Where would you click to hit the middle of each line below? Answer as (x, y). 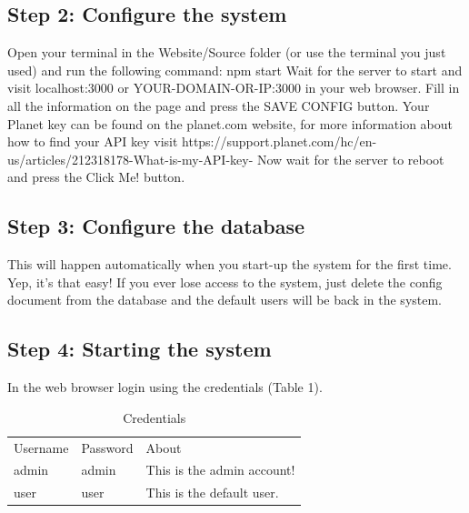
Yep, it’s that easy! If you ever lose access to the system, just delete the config (225, 282)
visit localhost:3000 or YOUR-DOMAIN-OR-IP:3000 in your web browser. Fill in (234, 88)
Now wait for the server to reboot (350, 159)
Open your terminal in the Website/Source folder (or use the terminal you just (227, 52)
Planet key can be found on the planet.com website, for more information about (230, 123)
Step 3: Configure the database (156, 226)
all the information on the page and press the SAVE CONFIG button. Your (219, 105)
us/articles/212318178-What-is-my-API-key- (130, 159)
